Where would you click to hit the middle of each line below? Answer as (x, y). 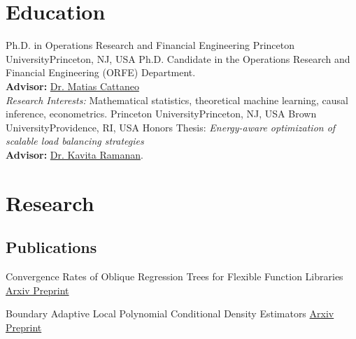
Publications (51, 247)
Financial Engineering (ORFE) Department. (101, 72)
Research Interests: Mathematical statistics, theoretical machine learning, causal (177, 100)
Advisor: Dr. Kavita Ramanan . (74, 154)
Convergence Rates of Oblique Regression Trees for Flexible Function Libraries (175, 276)
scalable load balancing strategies (75, 141)
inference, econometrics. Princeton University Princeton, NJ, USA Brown (161, 114)
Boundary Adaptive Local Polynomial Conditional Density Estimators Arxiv (170, 313)
